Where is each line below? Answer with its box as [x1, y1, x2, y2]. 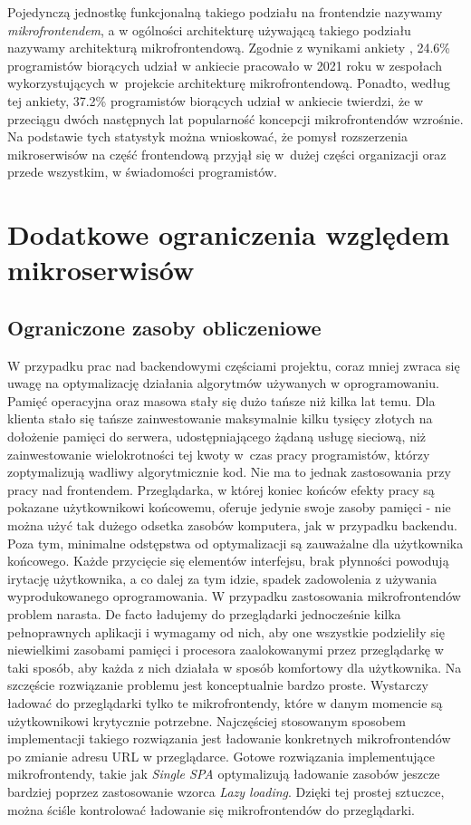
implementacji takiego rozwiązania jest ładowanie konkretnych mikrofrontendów [7, 729, 451, 748]
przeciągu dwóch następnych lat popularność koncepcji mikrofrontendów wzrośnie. [7, 109, 464, 128]
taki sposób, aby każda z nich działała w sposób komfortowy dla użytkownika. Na [7, 657, 462, 676]
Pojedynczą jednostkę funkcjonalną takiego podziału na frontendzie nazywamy [7, 3, 443, 21]
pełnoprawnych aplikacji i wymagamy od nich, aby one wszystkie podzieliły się [7, 622, 445, 641]
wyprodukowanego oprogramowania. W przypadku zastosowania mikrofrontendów [7, 587, 461, 606]
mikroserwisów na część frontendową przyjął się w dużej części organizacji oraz [7, 144, 447, 163]
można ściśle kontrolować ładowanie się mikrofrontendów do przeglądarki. [7, 800, 416, 819]
